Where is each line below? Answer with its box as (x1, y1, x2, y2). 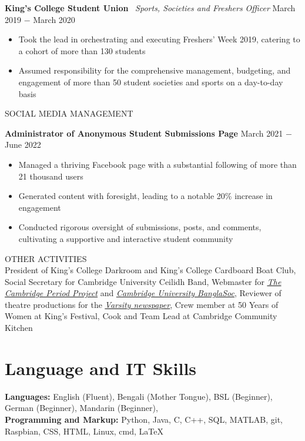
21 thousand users (18, 170, 83, 182)
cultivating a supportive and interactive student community (18, 232, 233, 244)
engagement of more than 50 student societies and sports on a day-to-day (18, 75, 283, 88)
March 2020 (33, 13, 75, 25)
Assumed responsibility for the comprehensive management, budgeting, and (18, 64, 291, 77)
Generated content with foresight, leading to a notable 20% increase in (18, 190, 273, 202)
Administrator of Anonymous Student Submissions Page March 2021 (5, 127, 283, 139)
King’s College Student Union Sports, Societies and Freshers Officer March (5, 2, 296, 14)
